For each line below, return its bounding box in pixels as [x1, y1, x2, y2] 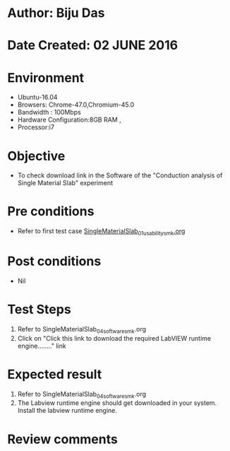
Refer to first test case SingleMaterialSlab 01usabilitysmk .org [17, 227, 186, 237]
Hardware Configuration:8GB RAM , [17, 115, 121, 124]
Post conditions [7, 253, 102, 269]
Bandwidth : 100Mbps [17, 108, 81, 117]
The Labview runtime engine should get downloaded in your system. [17, 399, 217, 407]
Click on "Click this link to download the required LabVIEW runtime [17, 334, 212, 342]
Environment [7, 69, 85, 86]
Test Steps [7, 302, 72, 317]
